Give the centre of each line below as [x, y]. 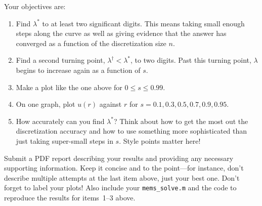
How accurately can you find [60, 121]
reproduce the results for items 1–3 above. [70, 197]
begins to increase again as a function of [78, 70]
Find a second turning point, [60, 60]
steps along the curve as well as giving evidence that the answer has [121, 33]
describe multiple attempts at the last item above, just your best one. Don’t [122, 177]
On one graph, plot [46, 104]
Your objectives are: [35, 6]
